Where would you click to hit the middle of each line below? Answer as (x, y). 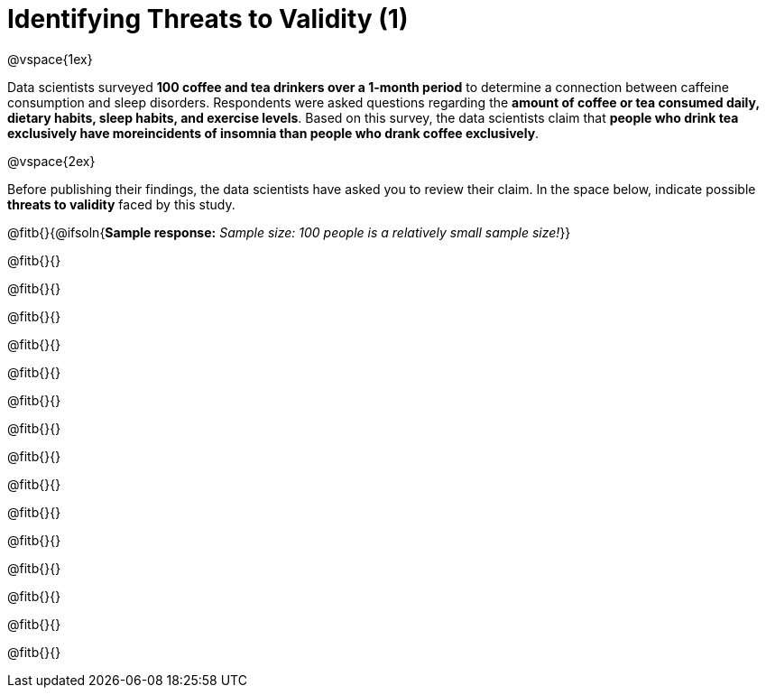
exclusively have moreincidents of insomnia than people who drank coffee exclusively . (273, 133)
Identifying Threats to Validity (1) (208, 19)
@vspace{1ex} (50, 59)
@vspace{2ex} (51, 161)
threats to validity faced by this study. (121, 204)
